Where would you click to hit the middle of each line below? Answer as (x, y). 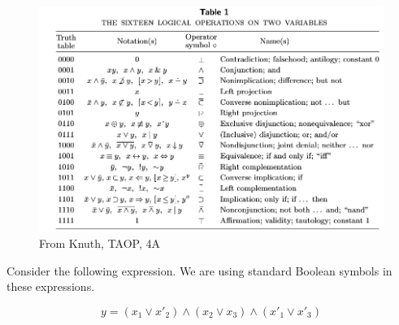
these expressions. (51, 286)
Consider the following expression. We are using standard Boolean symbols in (199, 270)
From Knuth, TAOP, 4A (100, 243)
